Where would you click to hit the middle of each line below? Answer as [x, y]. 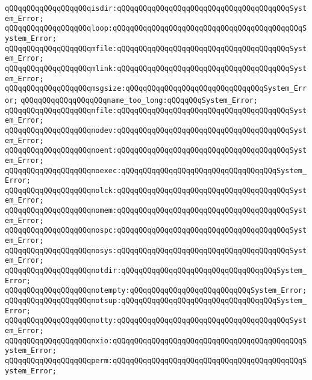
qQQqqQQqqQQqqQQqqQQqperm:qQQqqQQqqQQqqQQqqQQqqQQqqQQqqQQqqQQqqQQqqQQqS [156, 360]
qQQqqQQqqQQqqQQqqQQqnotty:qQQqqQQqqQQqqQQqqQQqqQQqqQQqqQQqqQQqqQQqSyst [156, 321]
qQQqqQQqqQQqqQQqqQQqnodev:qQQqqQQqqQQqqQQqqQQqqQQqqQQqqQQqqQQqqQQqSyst [156, 130]
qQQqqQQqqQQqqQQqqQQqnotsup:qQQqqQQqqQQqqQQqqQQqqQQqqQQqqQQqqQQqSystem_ [156, 301]
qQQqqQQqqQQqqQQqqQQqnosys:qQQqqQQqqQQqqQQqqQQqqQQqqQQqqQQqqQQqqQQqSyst [156, 250]
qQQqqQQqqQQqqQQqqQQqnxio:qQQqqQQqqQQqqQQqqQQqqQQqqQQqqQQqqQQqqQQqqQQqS [156, 341]
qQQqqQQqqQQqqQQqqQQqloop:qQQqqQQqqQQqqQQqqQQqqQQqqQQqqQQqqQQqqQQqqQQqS [156, 29]
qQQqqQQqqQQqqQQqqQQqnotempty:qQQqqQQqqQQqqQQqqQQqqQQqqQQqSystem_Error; [156, 291]
